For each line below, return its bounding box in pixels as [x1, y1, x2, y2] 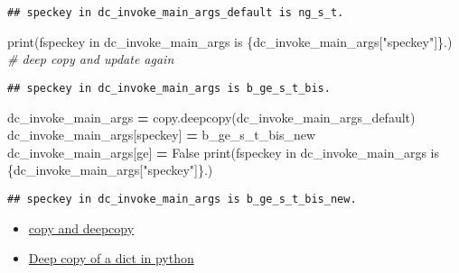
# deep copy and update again [7, 50, 174, 68]
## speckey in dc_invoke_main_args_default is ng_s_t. [7, 6, 344, 19]
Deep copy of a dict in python [28, 249, 194, 268]
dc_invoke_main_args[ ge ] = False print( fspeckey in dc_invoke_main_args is [7, 142, 439, 161]
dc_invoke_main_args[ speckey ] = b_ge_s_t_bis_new [7, 125, 316, 144]
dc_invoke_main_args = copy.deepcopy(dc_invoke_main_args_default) [7, 107, 416, 126]
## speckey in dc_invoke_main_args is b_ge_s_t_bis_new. [7, 192, 357, 205]
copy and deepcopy [28, 218, 135, 237]
